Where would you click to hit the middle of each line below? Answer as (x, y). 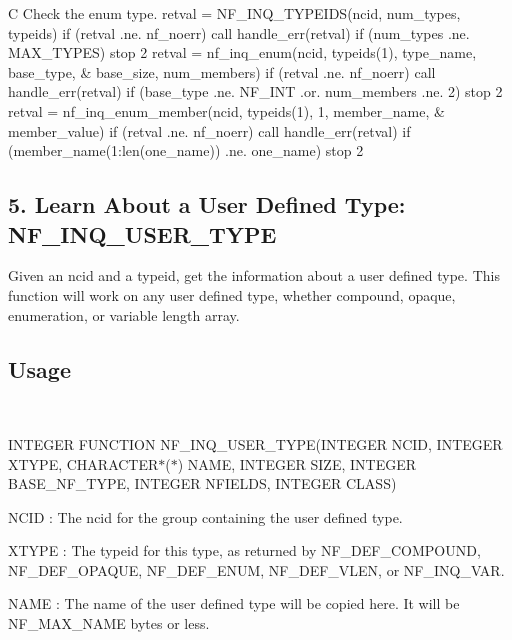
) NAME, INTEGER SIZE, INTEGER (296, 463)
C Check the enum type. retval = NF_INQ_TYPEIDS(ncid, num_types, (234, 13)
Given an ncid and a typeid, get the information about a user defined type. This (254, 275)
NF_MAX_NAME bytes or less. (109, 623)
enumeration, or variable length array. (124, 314)
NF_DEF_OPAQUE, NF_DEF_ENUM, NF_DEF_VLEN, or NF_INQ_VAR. (256, 569)
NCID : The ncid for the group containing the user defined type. (205, 516)
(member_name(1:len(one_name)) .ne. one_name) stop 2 (186, 150)
